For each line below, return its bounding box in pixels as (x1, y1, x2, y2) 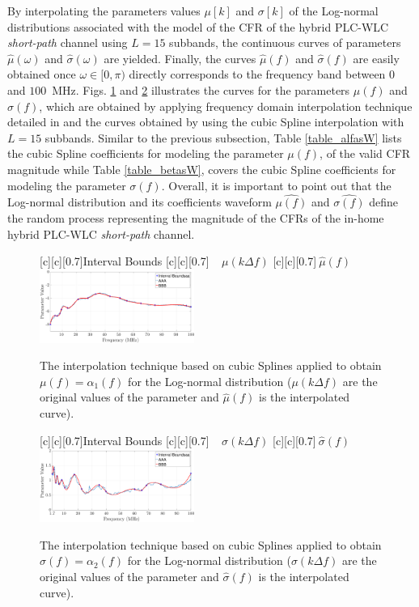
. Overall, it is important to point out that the (161, 176, 391, 193)
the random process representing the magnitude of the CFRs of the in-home (7, 209, 384, 226)
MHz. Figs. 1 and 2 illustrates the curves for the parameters (52, 81, 350, 98)
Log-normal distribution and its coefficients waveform (7, 193, 272, 210)
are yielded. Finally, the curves (104, 49, 256, 66)
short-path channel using (7, 34, 128, 51)
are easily (353, 49, 400, 66)
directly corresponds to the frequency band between (129, 66, 386, 83)
